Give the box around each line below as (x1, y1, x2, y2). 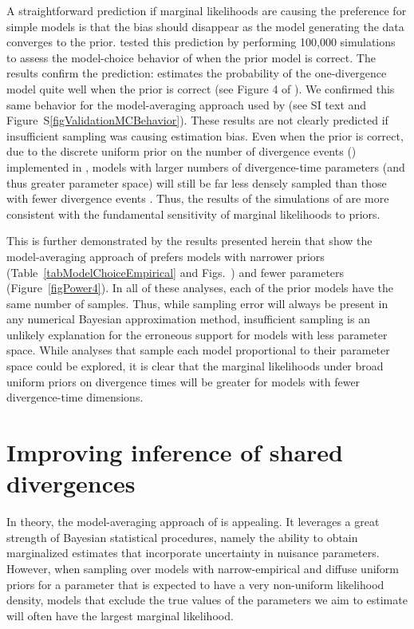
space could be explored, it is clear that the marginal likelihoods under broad (6, 358, 384, 374)
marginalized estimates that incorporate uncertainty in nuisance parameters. (6, 544, 380, 561)
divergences (6, 467, 136, 500)
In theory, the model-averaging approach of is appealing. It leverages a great (6, 513, 380, 530)
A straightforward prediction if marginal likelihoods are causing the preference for (6, 2, 407, 18)
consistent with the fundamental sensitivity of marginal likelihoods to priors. (6, 205, 380, 222)
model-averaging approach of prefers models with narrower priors (6, 247, 325, 264)
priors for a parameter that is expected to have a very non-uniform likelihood (6, 576, 384, 592)
